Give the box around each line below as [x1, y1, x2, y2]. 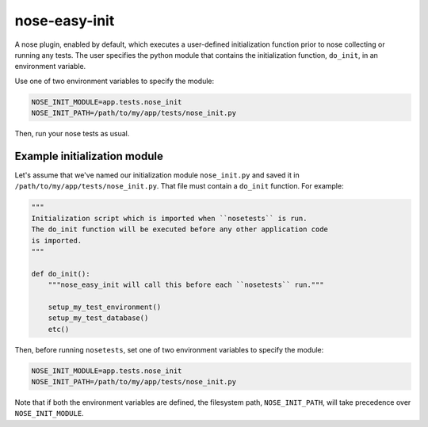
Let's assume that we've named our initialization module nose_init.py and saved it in [14, 170, 300, 180]
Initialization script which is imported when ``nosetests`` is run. [31, 214, 308, 223]
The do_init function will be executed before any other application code [31, 225, 329, 234]
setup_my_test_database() [48, 314, 149, 322]
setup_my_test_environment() [48, 302, 162, 311]
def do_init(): [31, 269, 90, 278]
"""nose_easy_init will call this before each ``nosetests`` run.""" [48, 280, 324, 289]
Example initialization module [14, 149, 164, 162]
